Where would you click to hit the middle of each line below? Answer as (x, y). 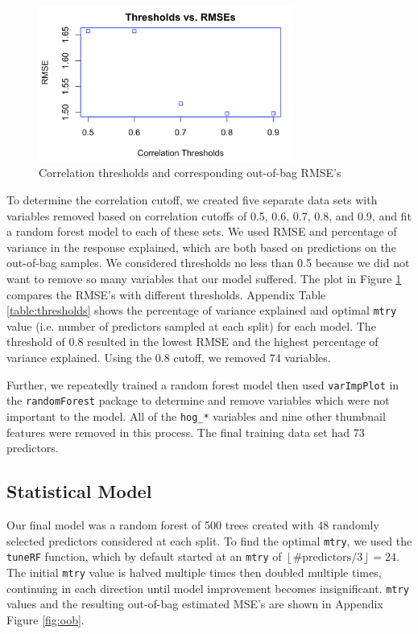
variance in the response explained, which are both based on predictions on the (201, 247)
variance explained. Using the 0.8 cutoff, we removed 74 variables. (169, 358)
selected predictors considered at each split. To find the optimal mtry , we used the (209, 540)
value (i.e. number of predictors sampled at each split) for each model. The (191, 325)
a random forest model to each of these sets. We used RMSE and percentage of (202, 231)
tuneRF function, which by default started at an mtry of (144, 556)
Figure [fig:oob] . (46, 619)
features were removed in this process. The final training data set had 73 (186, 432)
